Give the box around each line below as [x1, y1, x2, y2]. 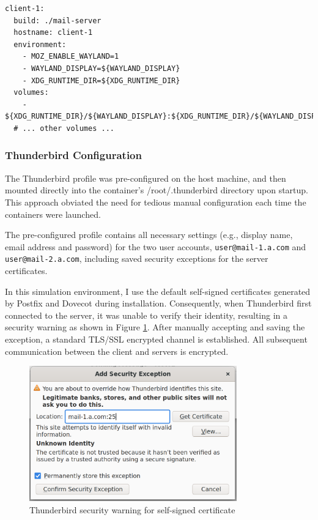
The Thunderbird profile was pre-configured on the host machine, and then [5, 171, 286, 184]
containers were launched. [5, 207, 101, 220]
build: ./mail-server [13, 16, 102, 25]
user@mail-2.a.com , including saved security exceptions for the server [5, 252, 268, 265]
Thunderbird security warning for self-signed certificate [29, 503, 235, 516]
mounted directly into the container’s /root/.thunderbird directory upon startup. [5, 184, 309, 196]
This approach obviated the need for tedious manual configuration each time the [5, 195, 306, 208]
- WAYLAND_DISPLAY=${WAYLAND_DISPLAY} [22, 64, 180, 73]
